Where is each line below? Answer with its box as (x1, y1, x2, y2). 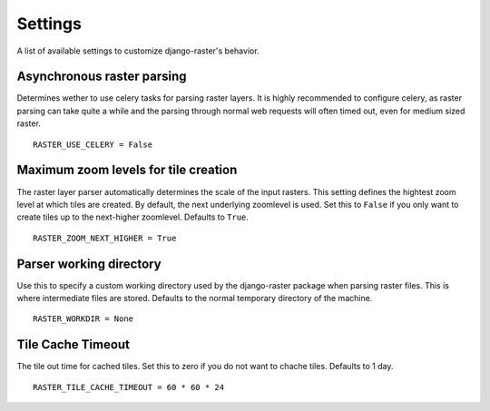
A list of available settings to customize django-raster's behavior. (16, 45, 260, 56)
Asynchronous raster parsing (16, 69, 187, 84)
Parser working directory (16, 256, 162, 271)
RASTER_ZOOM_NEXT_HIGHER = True (33, 232, 177, 243)
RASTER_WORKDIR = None (33, 314, 134, 324)
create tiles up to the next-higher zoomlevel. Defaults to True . (16, 211, 250, 222)
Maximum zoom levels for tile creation (16, 162, 238, 178)
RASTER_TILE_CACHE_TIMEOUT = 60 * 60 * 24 (33, 382, 225, 392)
